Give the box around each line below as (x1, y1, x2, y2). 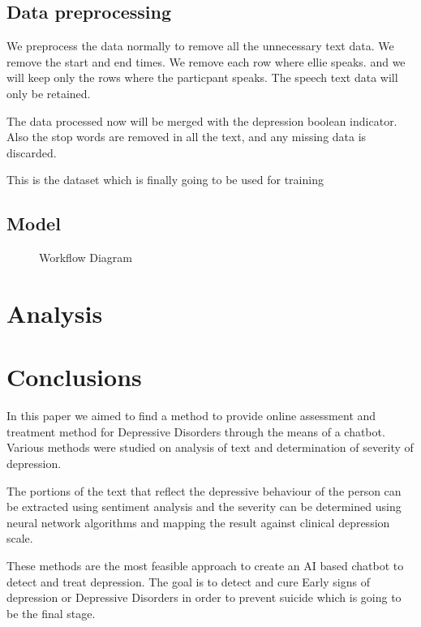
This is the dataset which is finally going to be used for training (6, 171, 324, 188)
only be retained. (6, 84, 91, 101)
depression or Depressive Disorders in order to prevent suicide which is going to (6, 589, 402, 606)
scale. (6, 530, 33, 547)
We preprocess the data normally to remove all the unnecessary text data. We (6, 37, 394, 54)
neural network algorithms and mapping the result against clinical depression (6, 513, 390, 530)
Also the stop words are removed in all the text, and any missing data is (6, 128, 367, 145)
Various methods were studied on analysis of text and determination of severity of (6, 439, 414, 456)
